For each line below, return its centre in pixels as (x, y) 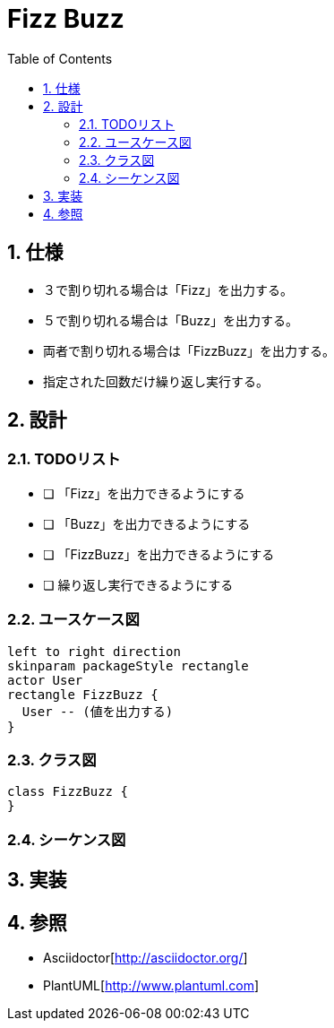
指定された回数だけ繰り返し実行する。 (156, 381)
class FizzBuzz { (68, 792)
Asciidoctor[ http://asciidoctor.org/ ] (146, 957)
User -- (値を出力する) (98, 711)
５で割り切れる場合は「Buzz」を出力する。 (171, 320)
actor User (45, 680)
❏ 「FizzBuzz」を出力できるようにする (159, 554)
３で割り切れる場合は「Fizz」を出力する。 (168, 289)
